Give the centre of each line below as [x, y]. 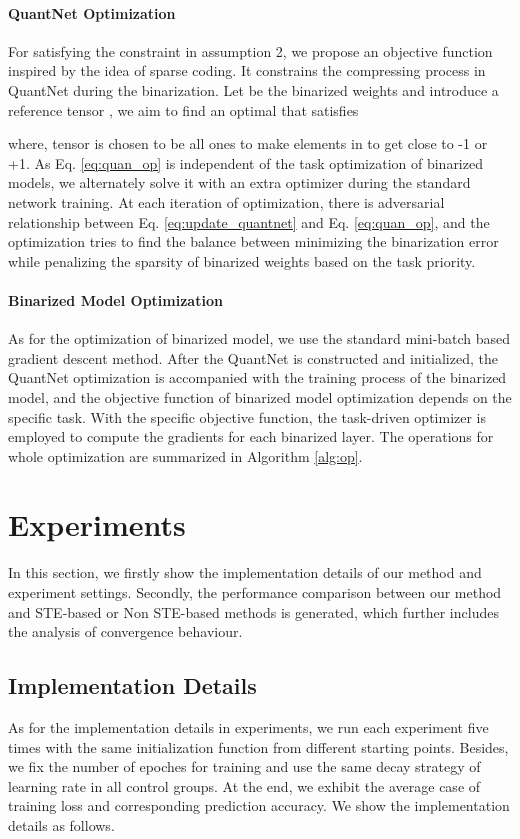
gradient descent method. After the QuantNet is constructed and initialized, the [253, 357]
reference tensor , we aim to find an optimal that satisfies [183, 109]
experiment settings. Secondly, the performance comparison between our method [255, 592]
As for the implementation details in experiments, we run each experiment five [248, 726]
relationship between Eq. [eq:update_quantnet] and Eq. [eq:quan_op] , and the [249, 221]
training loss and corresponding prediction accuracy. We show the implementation [259, 805]
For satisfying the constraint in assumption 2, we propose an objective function [250, 50]
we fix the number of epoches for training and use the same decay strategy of [244, 766]
